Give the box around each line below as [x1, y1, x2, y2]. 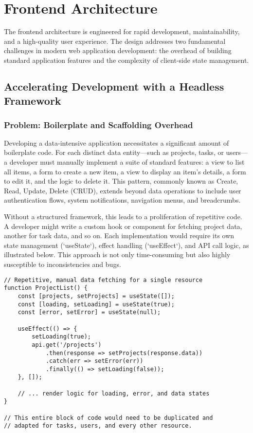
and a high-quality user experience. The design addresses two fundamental [4, 36, 226, 46]
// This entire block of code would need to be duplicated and [4, 414, 213, 421]
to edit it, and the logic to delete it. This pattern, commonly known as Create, [4, 176, 238, 186]
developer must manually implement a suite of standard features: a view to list [9, 157, 245, 167]
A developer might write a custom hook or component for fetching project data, [4, 221, 242, 231]
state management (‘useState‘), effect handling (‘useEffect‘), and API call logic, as [4, 240, 249, 250]
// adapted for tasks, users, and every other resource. [4, 422, 192, 430]
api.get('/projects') [32, 341, 102, 348]
